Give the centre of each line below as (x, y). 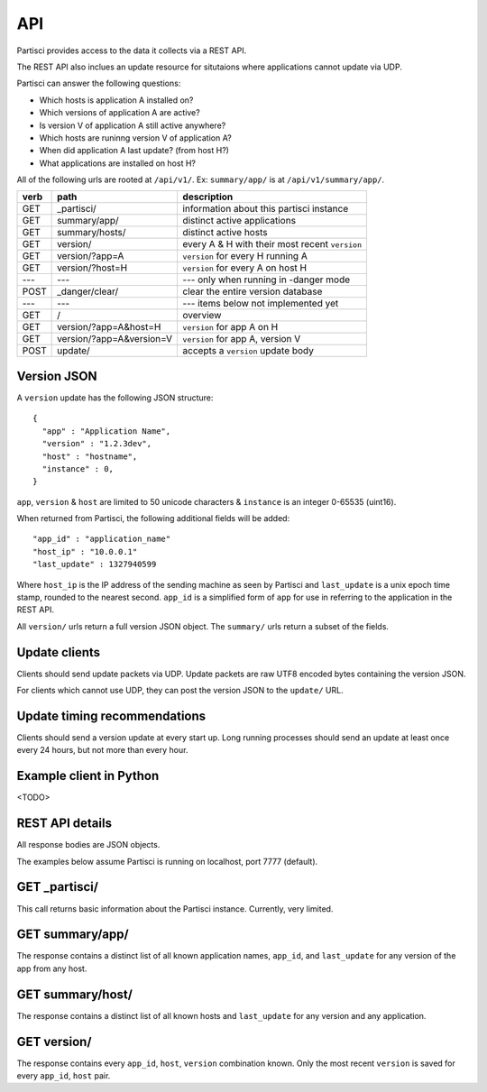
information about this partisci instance (266, 209)
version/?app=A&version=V (115, 339)
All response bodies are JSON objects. (88, 845)
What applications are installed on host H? (117, 163)
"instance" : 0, (78, 468)
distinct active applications (239, 221)
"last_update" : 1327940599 (95, 564)
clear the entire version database (253, 291)
